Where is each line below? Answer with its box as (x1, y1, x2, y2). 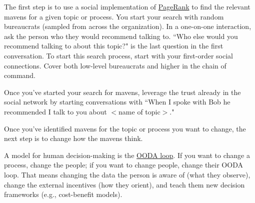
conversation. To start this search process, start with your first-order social (4, 50, 233, 60)
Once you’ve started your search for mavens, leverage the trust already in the (4, 86, 241, 97)
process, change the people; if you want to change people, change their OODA (4, 159, 243, 170)
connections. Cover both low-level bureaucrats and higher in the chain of (4, 60, 226, 70)
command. (4, 70, 35, 80)
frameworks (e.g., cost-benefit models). (4, 189, 122, 199)
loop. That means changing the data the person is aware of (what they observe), (4, 169, 250, 179)
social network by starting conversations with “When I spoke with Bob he (4, 96, 230, 107)
